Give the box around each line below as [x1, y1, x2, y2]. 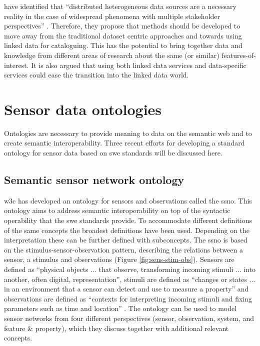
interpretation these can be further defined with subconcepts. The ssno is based [4, 234, 247, 245]
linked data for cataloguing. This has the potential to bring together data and [4, 40, 242, 50]
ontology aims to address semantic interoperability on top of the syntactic [4, 205, 230, 215]
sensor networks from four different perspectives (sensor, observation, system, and [4, 312, 254, 323]
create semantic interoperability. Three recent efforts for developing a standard [4, 137, 245, 148]
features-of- [221, 49, 256, 60]
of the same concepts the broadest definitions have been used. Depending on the [4, 224, 249, 235]
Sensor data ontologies [4, 98, 162, 119]
